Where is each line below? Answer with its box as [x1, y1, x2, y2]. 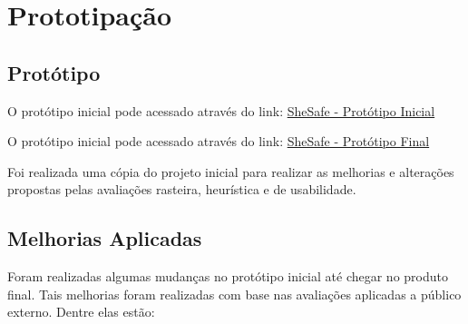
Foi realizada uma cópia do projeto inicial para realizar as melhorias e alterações [7, 162, 454, 181]
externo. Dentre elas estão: [7, 302, 155, 321]
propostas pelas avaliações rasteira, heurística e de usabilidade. [7, 180, 356, 199]
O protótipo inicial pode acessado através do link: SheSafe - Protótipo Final [7, 132, 430, 151]
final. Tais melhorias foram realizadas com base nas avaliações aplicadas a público [7, 284, 462, 303]
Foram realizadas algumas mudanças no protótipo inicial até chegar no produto [7, 267, 448, 286]
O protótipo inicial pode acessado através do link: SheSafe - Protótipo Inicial [7, 101, 435, 120]
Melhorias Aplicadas [7, 224, 202, 252]
